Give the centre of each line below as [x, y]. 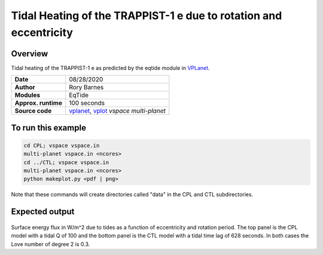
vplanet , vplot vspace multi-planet [117, 111]
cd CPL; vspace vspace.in [62, 145]
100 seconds [87, 103]
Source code [33, 111]
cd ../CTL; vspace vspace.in [66, 162]
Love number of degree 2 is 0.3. [51, 244]
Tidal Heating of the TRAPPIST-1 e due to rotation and [147, 16]
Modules [28, 95]
